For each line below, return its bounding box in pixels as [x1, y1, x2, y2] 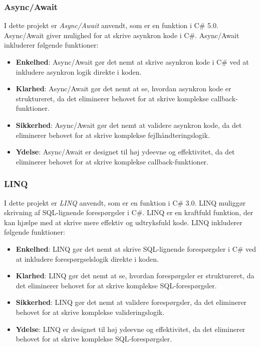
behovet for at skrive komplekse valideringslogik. [16, 306, 165, 317]
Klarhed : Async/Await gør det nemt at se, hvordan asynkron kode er [16, 83, 231, 94]
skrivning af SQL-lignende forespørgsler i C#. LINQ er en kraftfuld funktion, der [4, 207, 253, 218]
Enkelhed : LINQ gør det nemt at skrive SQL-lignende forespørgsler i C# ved [16, 243, 256, 254]
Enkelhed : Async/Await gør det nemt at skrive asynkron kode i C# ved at [16, 57, 249, 67]
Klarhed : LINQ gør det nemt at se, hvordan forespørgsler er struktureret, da [16, 270, 254, 281]
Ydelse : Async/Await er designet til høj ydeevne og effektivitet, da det [16, 146, 235, 157]
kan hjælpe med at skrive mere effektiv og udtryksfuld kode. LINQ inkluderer [4, 217, 242, 227]
